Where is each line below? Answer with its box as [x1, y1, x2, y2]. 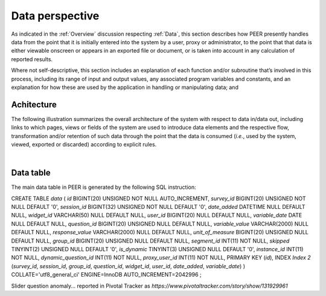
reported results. [11, 55, 53, 63]
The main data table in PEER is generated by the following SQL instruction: [11, 183, 196, 191]
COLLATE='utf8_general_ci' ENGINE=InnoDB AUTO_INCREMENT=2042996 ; [11, 271, 202, 278]
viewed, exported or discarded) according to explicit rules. [11, 140, 157, 148]
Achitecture [11, 99, 57, 110]
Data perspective [11, 9, 100, 22]
